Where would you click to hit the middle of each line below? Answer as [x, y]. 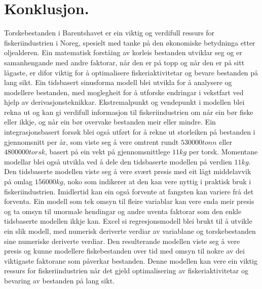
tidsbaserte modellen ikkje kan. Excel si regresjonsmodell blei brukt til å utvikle [128, 221]
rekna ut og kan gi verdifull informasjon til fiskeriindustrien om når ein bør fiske [129, 112]
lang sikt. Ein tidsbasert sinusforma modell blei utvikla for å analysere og [118, 82]
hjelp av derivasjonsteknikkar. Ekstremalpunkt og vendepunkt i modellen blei [124, 102]
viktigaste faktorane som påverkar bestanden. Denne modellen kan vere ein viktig [131, 260]
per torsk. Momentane [223, 152]
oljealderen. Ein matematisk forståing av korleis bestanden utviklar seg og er [123, 52]
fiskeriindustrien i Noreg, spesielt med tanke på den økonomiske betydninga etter [130, 42]
